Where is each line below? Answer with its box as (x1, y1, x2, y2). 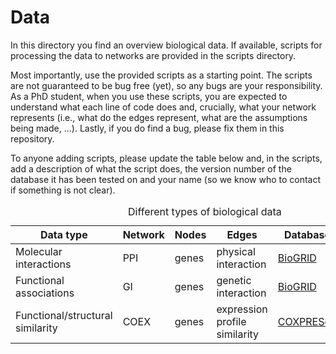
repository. (10, 132, 55, 145)
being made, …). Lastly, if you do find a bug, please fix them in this (10, 122, 285, 134)
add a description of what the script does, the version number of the (10, 162, 292, 175)
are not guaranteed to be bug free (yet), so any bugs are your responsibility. (10, 79, 323, 91)
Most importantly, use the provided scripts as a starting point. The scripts (10, 69, 313, 81)
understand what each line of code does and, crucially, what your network (10, 101, 317, 113)
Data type (39, 227, 88, 241)
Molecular (15, 244, 63, 258)
